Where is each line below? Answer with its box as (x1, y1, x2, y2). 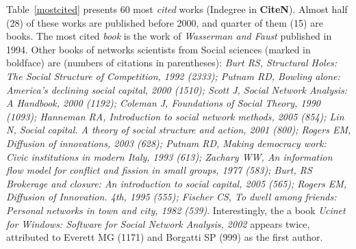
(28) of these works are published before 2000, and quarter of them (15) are (6, 15, 323, 29)
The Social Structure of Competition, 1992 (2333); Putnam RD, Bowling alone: (6, 68, 340, 83)
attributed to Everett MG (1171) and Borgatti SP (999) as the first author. (6, 230, 323, 244)
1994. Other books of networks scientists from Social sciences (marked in (6, 42, 311, 56)
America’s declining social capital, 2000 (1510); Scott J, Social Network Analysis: (6, 82, 348, 96)
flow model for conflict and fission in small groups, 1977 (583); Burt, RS (6, 163, 312, 177)
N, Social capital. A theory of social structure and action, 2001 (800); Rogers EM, (6, 122, 351, 137)
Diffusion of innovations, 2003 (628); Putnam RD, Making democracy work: (6, 135, 327, 150)
